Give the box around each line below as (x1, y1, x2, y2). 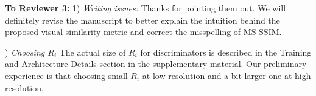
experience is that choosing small (5, 69, 128, 82)
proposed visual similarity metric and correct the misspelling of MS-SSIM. (5, 25, 282, 38)
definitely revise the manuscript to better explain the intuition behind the (5, 13, 280, 26)
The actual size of (59, 45, 126, 58)
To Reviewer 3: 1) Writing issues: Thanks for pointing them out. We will (5, 2, 286, 14)
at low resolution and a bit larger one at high (142, 69, 311, 82)
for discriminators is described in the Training (140, 45, 312, 58)
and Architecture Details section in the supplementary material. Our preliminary (5, 57, 307, 70)
